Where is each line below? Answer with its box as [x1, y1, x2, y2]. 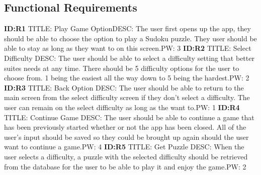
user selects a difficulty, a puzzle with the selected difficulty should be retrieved [4, 151, 248, 161]
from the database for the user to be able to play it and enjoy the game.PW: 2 [4, 161, 246, 171]
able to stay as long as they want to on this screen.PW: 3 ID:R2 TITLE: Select [4, 43, 251, 53]
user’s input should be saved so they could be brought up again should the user [4, 131, 249, 142]
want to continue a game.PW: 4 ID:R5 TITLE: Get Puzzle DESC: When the [4, 141, 244, 152]
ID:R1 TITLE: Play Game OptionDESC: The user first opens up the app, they [4, 23, 251, 34]
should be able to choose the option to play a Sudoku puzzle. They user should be [4, 33, 257, 43]
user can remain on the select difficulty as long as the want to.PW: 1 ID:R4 [4, 102, 240, 112]
